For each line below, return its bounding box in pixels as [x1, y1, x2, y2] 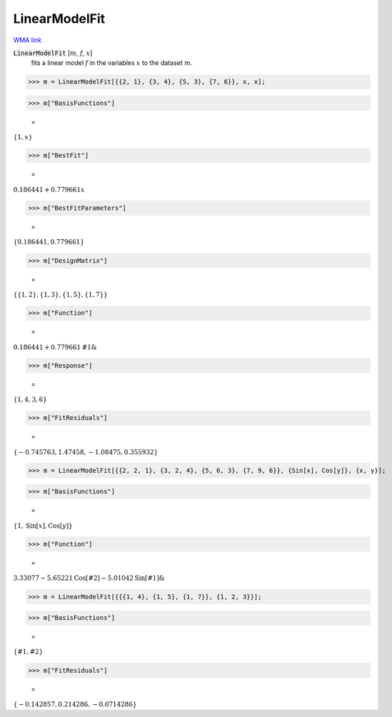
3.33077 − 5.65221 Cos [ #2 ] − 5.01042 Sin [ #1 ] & [13, 574, 165, 582]
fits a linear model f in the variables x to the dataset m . [31, 59, 193, 67]
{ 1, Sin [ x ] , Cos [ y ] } [13, 521, 73, 530]
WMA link [13, 36, 42, 44]
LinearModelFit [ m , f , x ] [13, 49, 93, 57]
